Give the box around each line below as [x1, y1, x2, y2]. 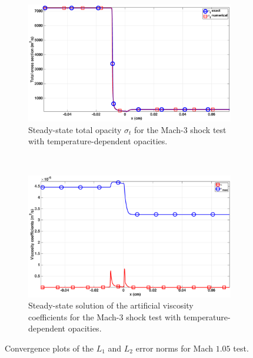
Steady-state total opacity [28, 123, 122, 135]
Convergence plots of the [5, 342, 94, 354]
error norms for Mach [135, 342, 214, 354]
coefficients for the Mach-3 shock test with [28, 310, 181, 323]
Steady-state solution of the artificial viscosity [28, 299, 194, 311]
